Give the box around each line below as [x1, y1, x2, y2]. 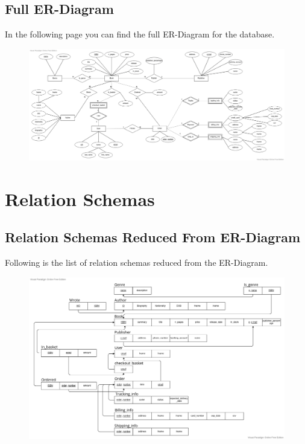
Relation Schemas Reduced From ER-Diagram [5, 228, 301, 246]
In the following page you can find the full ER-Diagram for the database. [5, 28, 275, 40]
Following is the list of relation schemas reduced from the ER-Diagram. [5, 256, 268, 269]
